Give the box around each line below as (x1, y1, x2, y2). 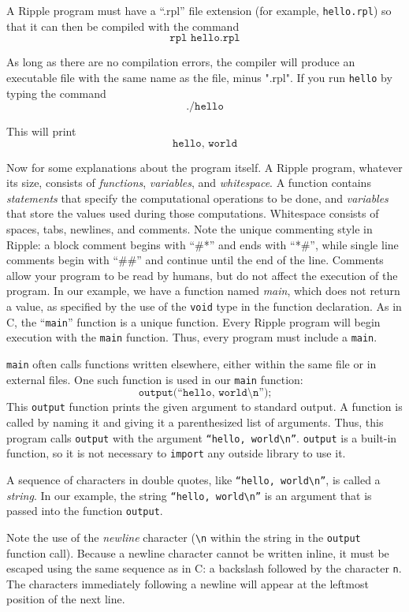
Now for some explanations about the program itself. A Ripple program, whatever (6, 159, 403, 175)
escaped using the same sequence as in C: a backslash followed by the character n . (6, 560, 402, 577)
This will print (6, 123, 76, 140)
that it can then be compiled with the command (6, 17, 240, 34)
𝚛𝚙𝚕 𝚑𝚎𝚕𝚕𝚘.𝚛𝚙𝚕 (169, 32, 240, 44)
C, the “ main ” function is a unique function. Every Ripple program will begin (6, 313, 381, 330)
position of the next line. (6, 591, 125, 607)
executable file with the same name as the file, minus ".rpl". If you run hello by (6, 69, 392, 85)
